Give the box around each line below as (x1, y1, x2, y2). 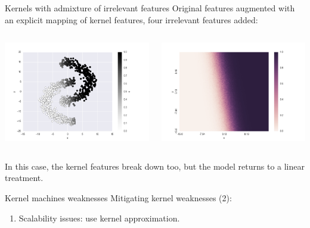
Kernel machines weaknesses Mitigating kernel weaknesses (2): (5, 192, 232, 204)
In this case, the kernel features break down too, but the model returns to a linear (5, 160, 305, 172)
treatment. (5, 171, 44, 184)
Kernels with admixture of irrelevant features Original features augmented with (5, 2, 295, 14)
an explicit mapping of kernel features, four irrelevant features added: (5, 13, 258, 26)
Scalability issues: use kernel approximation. (18, 211, 180, 224)
